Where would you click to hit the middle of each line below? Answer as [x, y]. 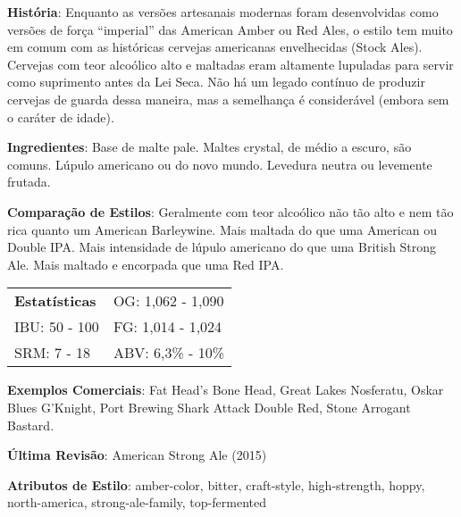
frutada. [29, 182]
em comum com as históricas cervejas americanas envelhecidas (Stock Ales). [215, 47]
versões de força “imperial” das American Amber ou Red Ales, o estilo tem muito [230, 29]
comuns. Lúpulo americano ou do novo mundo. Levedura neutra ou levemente [220, 164]
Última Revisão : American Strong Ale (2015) [137, 455]
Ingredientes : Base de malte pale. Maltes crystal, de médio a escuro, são [210, 147]
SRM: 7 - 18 [53, 353]
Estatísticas [55, 301]
